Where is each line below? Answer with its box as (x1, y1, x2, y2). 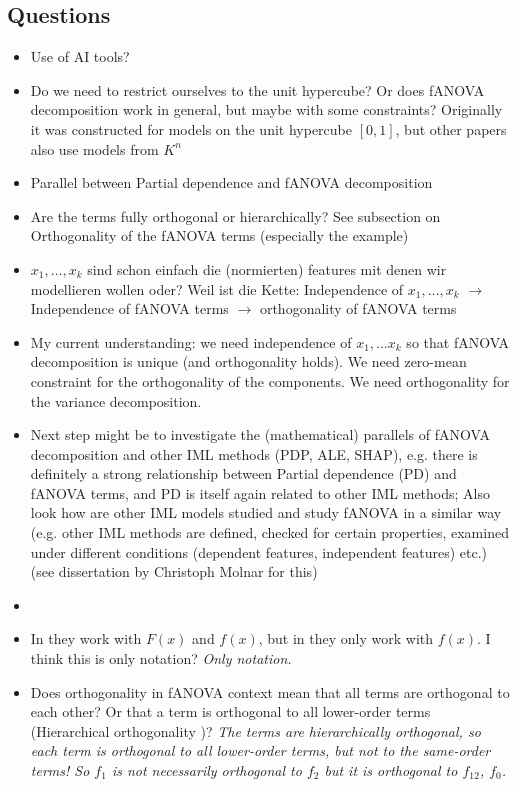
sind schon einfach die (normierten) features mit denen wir (87, 258, 447, 279)
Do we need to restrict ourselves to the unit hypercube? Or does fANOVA (30, 79, 485, 100)
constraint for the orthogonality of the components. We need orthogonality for (30, 370, 510, 391)
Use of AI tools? (30, 46, 130, 67)
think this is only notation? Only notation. (30, 648, 292, 669)
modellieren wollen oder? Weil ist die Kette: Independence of (30, 278, 404, 299)
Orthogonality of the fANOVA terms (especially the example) (30, 225, 409, 246)
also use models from (30, 138, 159, 159)
